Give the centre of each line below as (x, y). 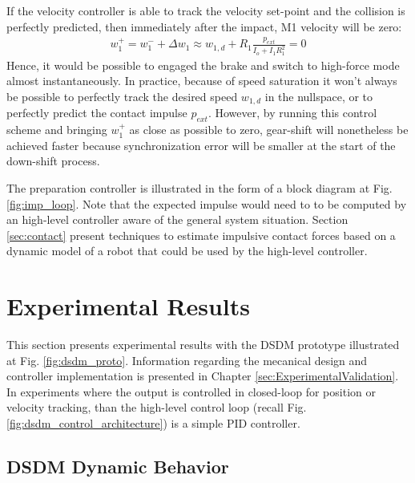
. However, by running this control (292, 113)
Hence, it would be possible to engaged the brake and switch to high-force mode (203, 65)
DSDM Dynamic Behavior (118, 467)
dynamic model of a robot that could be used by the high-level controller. (187, 251)
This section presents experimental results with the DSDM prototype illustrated (203, 345)
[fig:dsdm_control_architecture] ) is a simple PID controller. (153, 423)
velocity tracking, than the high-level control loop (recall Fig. (157, 407)
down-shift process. (53, 161)
